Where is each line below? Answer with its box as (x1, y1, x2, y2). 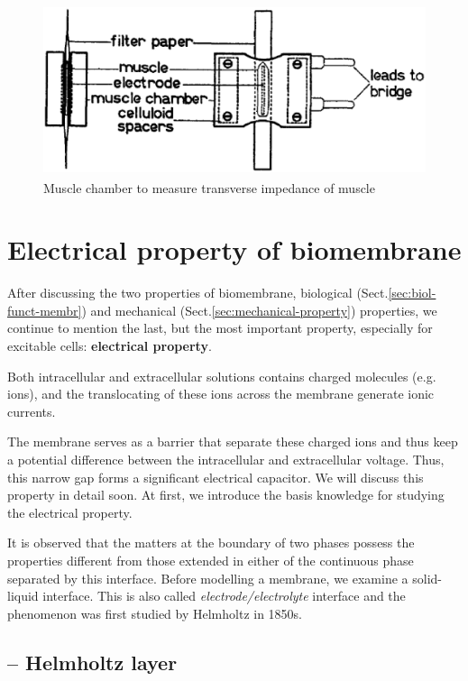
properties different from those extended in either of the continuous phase (7, 551, 414, 569)
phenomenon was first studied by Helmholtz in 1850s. (7, 603, 303, 622)
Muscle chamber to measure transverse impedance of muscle (43, 178, 375, 197)
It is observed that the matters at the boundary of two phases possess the (7, 533, 415, 552)
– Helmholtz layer (7, 648, 178, 676)
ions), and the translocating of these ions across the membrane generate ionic (7, 384, 435, 403)
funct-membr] (7, 300, 82, 319)
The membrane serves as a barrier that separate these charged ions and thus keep (7, 432, 458, 451)
